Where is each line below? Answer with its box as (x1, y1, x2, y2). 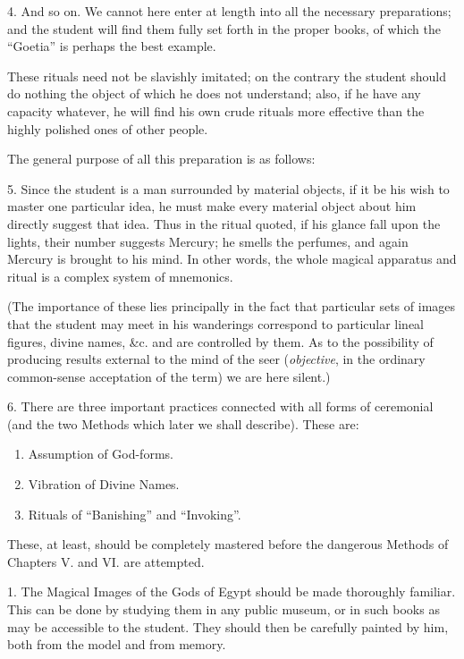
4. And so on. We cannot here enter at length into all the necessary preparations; (7, 2, 451, 20)
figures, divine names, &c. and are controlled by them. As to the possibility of (7, 332, 434, 351)
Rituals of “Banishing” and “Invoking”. (28, 504, 241, 523)
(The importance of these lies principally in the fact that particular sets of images (7, 297, 456, 316)
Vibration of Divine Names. (28, 475, 180, 494)
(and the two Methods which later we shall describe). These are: (7, 414, 359, 433)
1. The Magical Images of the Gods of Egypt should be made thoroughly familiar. (7, 582, 456, 601)
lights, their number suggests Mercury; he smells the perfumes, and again (7, 232, 409, 250)
